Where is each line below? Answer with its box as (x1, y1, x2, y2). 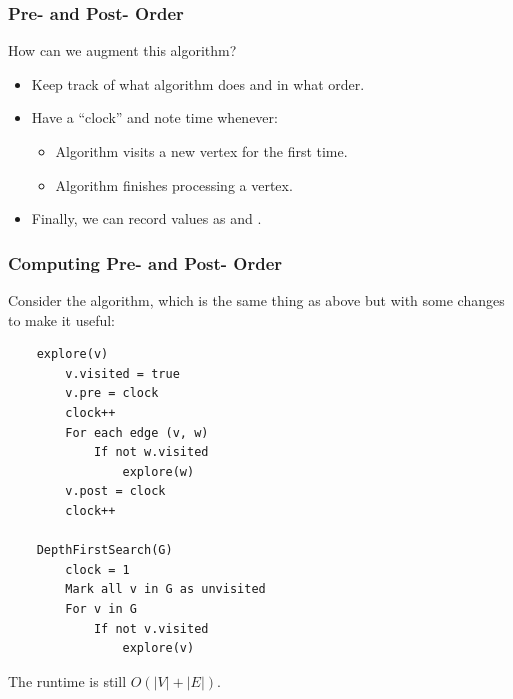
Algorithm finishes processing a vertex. (55, 174, 293, 195)
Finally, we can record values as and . (31, 208, 262, 229)
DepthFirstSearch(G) (36, 543, 173, 558)
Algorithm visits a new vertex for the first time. (55, 141, 348, 161)
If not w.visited (93, 445, 209, 460)
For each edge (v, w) (65, 425, 209, 440)
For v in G (65, 601, 137, 616)
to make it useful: (8, 309, 116, 330)
